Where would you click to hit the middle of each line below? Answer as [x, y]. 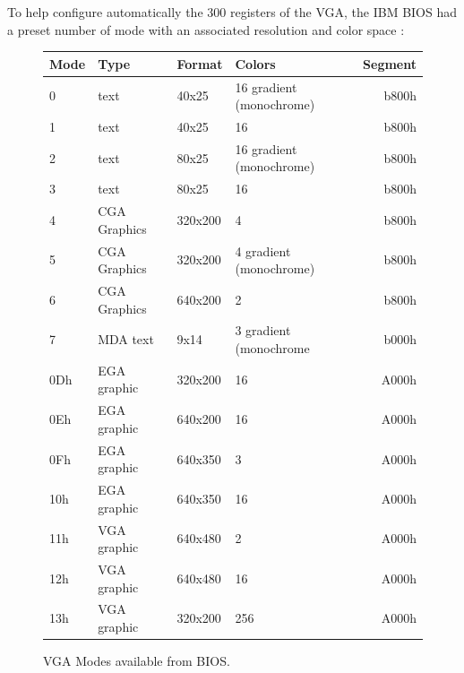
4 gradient [263, 250]
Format [200, 63]
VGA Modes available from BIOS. [137, 661]
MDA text [126, 339]
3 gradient [263, 330]
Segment [390, 63]
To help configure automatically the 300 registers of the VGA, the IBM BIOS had [232, 12]
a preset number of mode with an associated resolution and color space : [206, 29]
